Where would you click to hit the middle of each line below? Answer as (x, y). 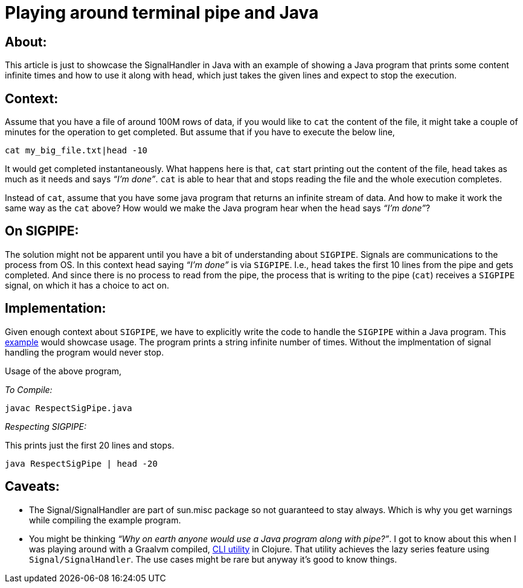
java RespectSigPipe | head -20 (81, 463)
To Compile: (29, 389)
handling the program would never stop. (85, 352)
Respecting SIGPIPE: (46, 426)
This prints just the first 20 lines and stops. (90, 445)
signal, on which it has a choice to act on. (87, 285)
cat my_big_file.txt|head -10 (76, 151)
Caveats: (32, 487)
